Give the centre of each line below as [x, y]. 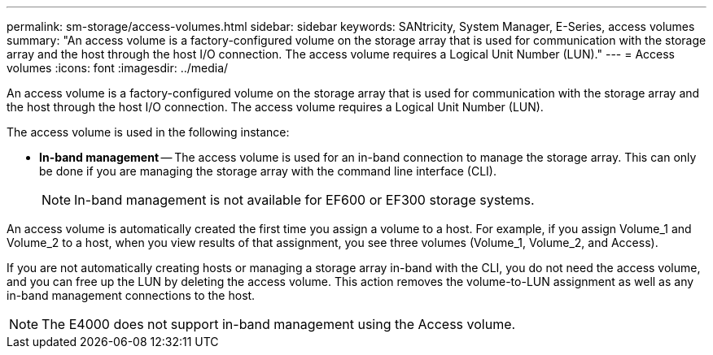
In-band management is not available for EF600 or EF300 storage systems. [304, 200]
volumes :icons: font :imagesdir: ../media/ [118, 68]
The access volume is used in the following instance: [148, 132]
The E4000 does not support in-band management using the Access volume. [279, 324]
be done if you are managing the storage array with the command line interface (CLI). [268, 171]
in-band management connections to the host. [131, 295]
